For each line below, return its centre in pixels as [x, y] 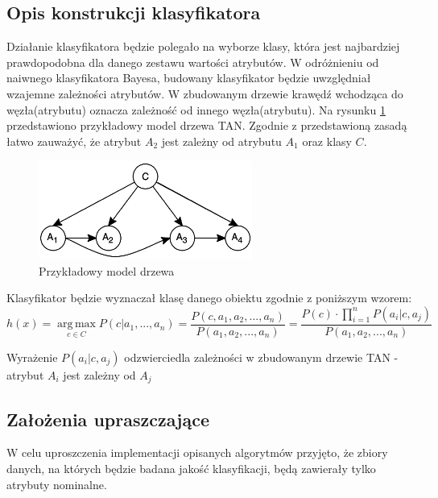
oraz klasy [327, 141]
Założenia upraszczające [108, 419]
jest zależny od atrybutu [221, 141]
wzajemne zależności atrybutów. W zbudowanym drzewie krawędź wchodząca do [205, 93]
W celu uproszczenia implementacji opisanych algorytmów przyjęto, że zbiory [197, 452]
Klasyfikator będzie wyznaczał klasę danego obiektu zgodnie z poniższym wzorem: [209, 298]
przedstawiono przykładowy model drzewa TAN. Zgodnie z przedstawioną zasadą [207, 125]
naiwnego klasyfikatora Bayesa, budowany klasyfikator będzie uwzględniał [189, 78]
